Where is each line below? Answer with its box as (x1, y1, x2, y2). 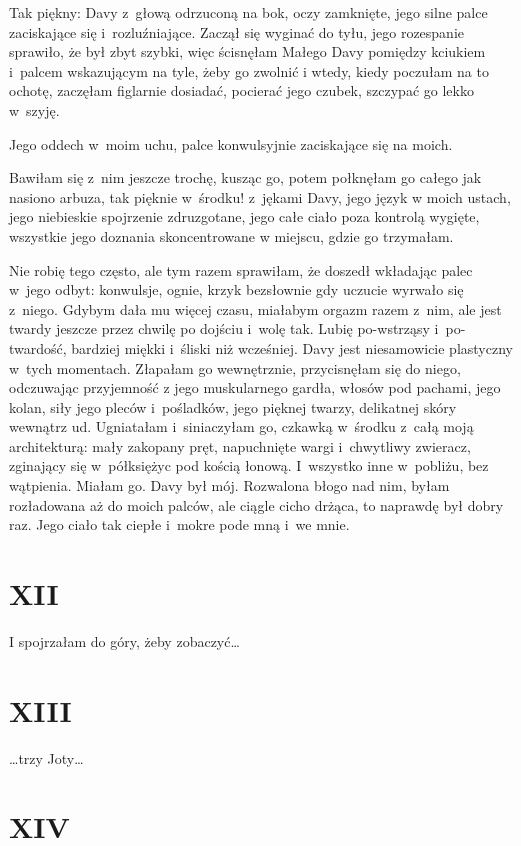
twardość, (9, 337, 67, 358)
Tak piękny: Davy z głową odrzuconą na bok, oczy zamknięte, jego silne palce (9, 2, 488, 22)
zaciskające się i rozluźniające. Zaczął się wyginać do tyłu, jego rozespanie (9, 21, 465, 42)
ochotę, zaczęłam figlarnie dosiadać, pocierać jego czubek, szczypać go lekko (9, 80, 474, 101)
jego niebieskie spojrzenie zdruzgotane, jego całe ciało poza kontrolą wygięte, (9, 206, 480, 227)
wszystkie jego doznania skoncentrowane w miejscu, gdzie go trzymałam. (9, 225, 454, 246)
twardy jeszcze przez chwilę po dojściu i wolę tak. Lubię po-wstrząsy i (9, 318, 439, 339)
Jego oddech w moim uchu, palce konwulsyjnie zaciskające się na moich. (9, 133, 453, 154)
